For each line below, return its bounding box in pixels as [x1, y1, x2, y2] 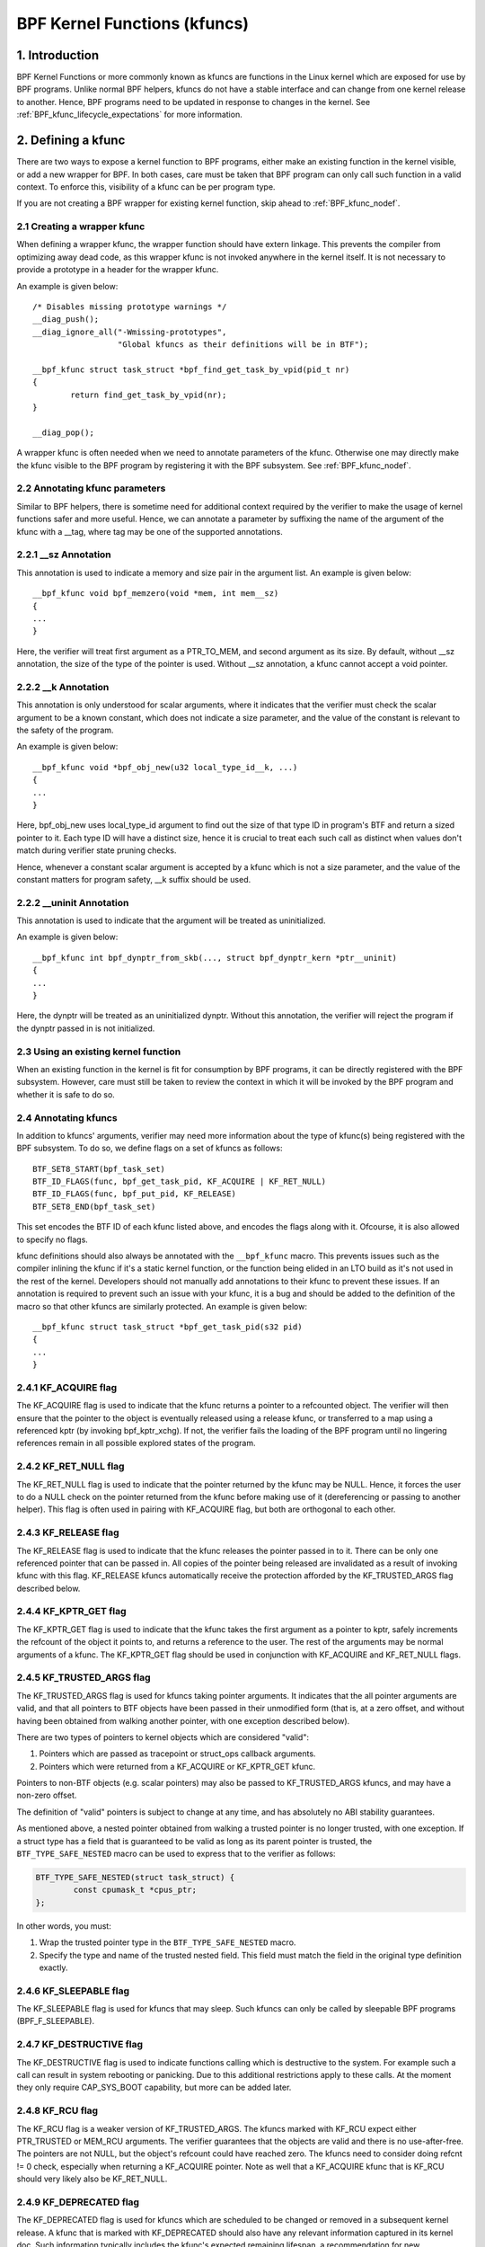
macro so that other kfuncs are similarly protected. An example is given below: [16, 1301, 307, 1311]
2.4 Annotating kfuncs [16, 1111, 118, 1123]
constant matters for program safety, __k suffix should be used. [16, 874, 251, 884]
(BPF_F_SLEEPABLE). [16, 2016, 94, 2027]
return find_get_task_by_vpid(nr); [70, 389, 227, 400]
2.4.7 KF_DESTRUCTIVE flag [16, 2038, 144, 2051]
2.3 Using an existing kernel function [16, 1045, 181, 1058]
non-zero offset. [16, 1790, 77, 1801]
